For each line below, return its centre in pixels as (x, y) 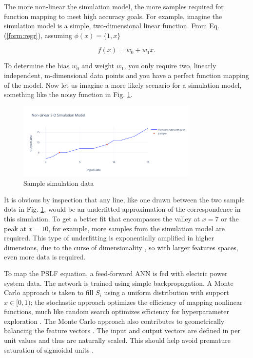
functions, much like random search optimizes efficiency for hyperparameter (117, 311)
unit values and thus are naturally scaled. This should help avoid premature (117, 340)
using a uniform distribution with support (166, 292)
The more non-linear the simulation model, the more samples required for (114, 6)
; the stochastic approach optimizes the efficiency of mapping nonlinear (136, 302)
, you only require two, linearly (170, 66)
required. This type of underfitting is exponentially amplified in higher (109, 238)
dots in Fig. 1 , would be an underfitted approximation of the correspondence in (122, 209)
